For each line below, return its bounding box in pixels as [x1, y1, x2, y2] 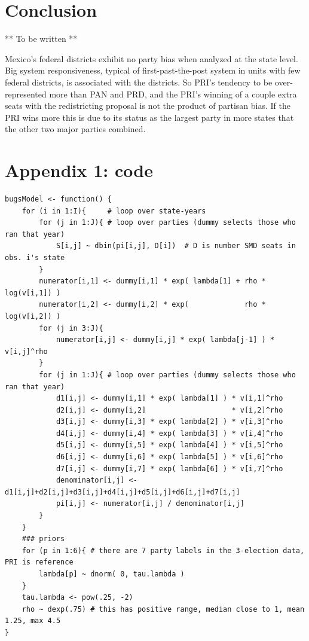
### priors [22, 535, 65, 544]
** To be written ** [5, 32, 78, 45]
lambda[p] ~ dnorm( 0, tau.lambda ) [39, 570, 185, 578]
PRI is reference [5, 558, 74, 567]
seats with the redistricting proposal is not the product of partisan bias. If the [5, 99, 290, 112]
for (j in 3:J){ [39, 323, 103, 332]
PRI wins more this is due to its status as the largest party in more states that [5, 111, 294, 123]
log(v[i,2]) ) [5, 312, 61, 320]
